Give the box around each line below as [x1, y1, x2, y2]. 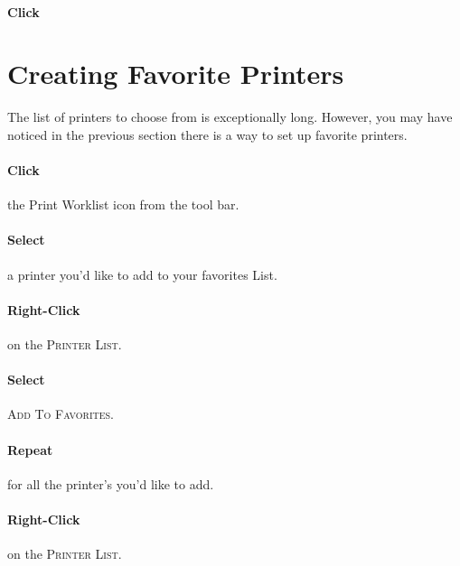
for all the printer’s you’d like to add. [7, 474, 214, 493]
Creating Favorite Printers [7, 55, 344, 92]
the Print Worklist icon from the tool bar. [7, 195, 239, 214]
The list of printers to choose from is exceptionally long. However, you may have [7, 107, 453, 126]
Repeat [7, 440, 53, 459]
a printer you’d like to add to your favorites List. [7, 264, 277, 283]
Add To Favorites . [7, 404, 114, 423]
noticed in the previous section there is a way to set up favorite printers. [7, 125, 408, 144]
